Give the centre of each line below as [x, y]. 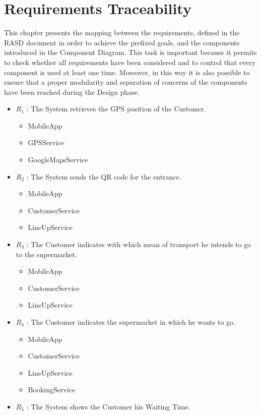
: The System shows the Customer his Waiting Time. [108, 406]
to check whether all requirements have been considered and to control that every [130, 62]
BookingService [52, 390]
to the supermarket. [46, 254]
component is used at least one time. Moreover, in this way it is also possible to [127, 72]
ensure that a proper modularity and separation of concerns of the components [126, 82]
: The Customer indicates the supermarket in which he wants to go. [131, 322]
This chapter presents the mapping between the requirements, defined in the [122, 33]
